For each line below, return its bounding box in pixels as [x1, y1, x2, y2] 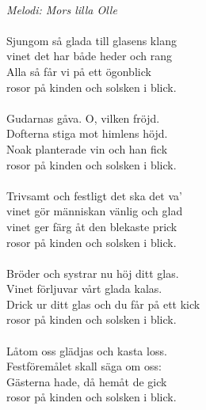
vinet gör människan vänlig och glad [6, 203, 183, 219]
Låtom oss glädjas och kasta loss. [6, 342, 167, 359]
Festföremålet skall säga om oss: [6, 358, 162, 374]
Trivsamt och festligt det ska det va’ [6, 187, 182, 203]
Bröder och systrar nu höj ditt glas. [6, 264, 179, 281]
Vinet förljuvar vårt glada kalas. [6, 280, 162, 297]
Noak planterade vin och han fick [6, 140, 168, 157]
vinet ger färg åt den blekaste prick [6, 218, 177, 234]
